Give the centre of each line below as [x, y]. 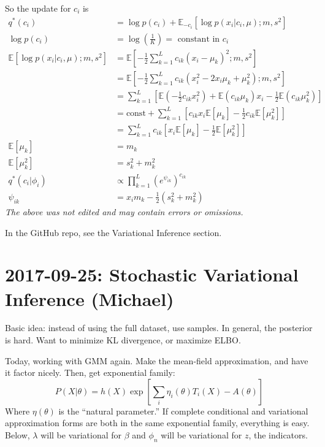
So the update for [38, 8]
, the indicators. [278, 435]
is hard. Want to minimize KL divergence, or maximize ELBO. [123, 340]
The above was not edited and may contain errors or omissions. [124, 211]
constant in [199, 39]
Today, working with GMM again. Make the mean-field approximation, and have [157, 360]
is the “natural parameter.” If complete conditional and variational [183, 411]
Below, [17, 435]
